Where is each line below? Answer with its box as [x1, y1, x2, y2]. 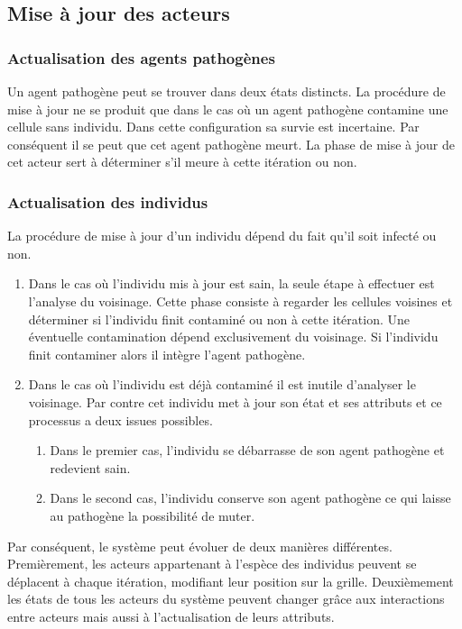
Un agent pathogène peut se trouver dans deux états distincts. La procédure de [7, 82, 446, 100]
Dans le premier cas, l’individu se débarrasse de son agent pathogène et [50, 441, 445, 460]
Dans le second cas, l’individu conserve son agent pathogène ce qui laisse [50, 488, 451, 507]
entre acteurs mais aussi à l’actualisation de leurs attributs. [7, 606, 335, 625]
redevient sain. [50, 458, 131, 477]
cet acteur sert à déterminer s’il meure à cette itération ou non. [7, 152, 357, 171]
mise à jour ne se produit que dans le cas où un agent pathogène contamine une [7, 99, 448, 118]
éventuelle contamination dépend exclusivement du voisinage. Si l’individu [28, 327, 439, 346]
